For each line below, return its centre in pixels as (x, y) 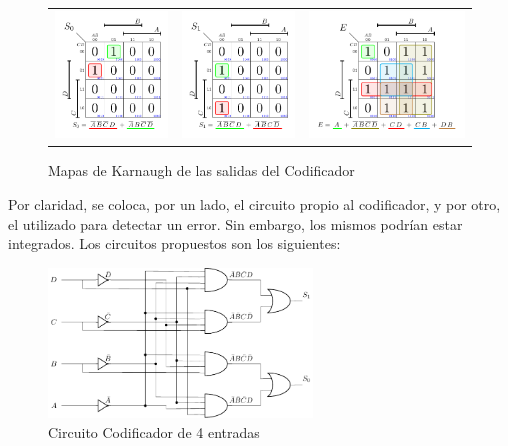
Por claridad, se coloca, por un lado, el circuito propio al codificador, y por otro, (254, 203)
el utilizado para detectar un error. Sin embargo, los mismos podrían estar (235, 223)
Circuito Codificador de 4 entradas (154, 432)
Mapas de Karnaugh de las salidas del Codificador (201, 170)
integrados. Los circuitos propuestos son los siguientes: (174, 243)
